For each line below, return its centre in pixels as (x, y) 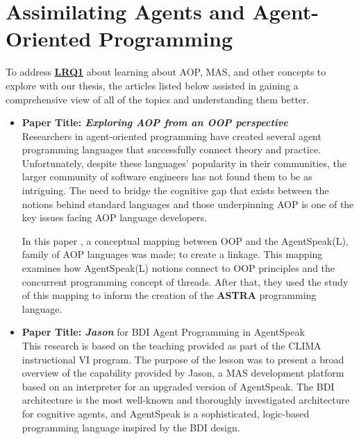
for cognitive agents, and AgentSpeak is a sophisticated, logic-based (166, 413)
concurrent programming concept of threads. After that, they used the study (185, 281)
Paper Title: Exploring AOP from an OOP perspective (155, 122)
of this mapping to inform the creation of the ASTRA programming (169, 295)
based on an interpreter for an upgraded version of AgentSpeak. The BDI (178, 386)
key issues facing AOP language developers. (114, 217)
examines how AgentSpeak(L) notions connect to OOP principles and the (178, 268)
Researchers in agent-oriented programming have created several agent (172, 136)
